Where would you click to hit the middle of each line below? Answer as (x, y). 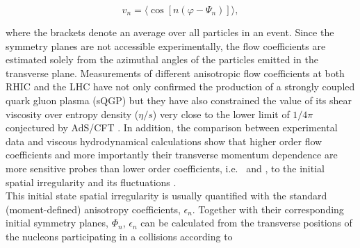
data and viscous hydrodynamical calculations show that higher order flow (164, 141)
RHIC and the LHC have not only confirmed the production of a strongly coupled (180, 86)
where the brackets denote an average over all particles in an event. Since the (170, 32)
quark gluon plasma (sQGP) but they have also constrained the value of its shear (179, 100)
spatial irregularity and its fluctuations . (91, 182)
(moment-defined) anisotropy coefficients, (93, 209)
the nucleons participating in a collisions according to (119, 236)
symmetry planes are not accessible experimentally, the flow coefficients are (166, 46)
